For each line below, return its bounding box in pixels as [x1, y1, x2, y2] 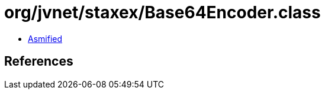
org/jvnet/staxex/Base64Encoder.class [4, 2, 321, 22]
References [4, 54, 73, 69]
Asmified [28, 33, 63, 44]
